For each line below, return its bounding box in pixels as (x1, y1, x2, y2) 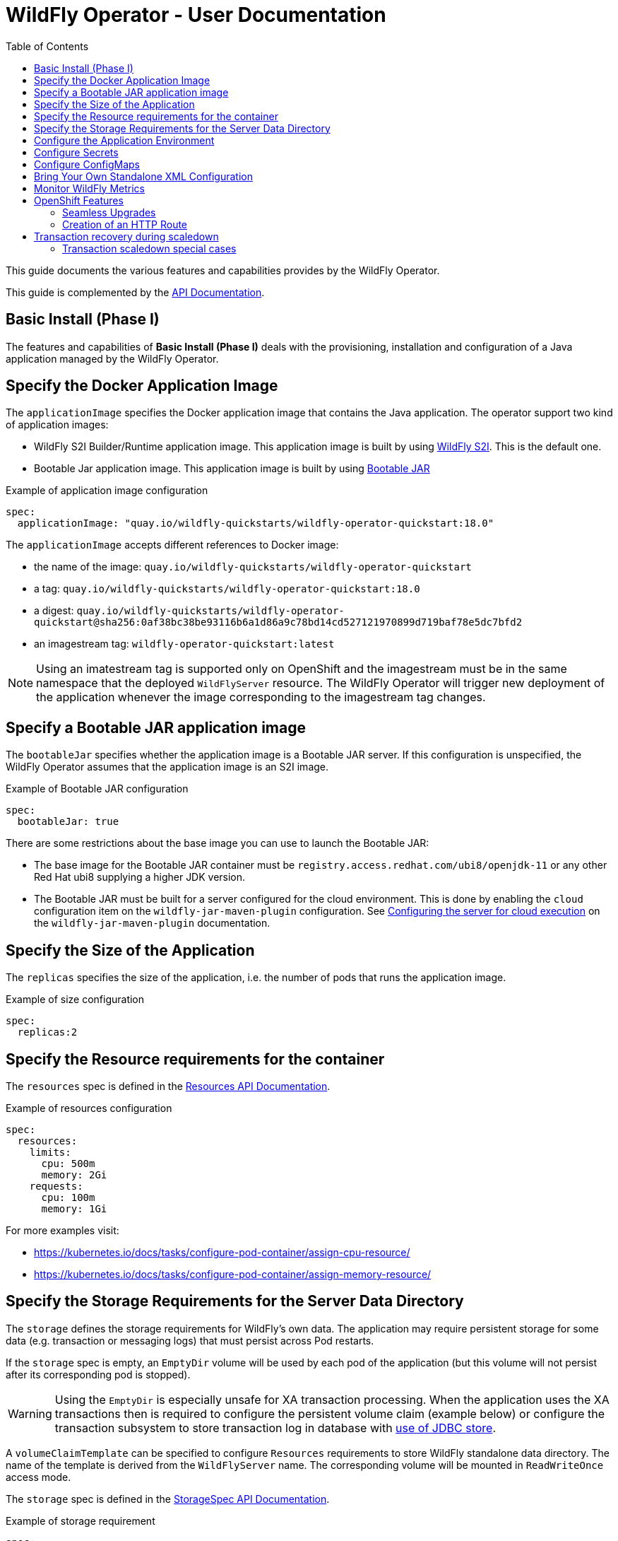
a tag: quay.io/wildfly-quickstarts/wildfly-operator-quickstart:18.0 (34, 582, 420, 595)
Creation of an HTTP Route (62, 218, 188, 230)
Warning (8, 1406, 52, 1421)
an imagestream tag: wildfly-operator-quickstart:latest (34, 638, 335, 650)
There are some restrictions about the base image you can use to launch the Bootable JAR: (6, 837, 429, 850)
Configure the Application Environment (34, 134, 215, 146)
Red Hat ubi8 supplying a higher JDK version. (34, 871, 246, 884)
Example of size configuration (6, 993, 145, 1006)
